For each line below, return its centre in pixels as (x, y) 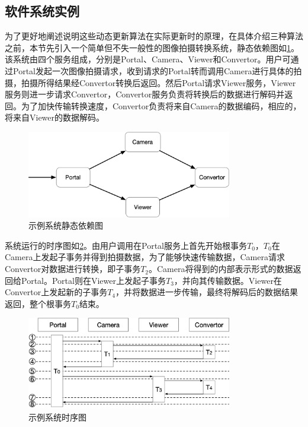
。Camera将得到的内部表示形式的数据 (221, 269)
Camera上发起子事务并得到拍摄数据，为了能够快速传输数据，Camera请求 (145, 257)
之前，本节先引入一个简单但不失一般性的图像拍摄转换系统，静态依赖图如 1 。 (152, 47)
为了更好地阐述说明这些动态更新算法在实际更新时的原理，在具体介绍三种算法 (154, 36)
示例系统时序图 (57, 417)
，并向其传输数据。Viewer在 (228, 280)
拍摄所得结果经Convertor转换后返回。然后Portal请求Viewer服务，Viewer (158, 82)
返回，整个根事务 (38, 303)
